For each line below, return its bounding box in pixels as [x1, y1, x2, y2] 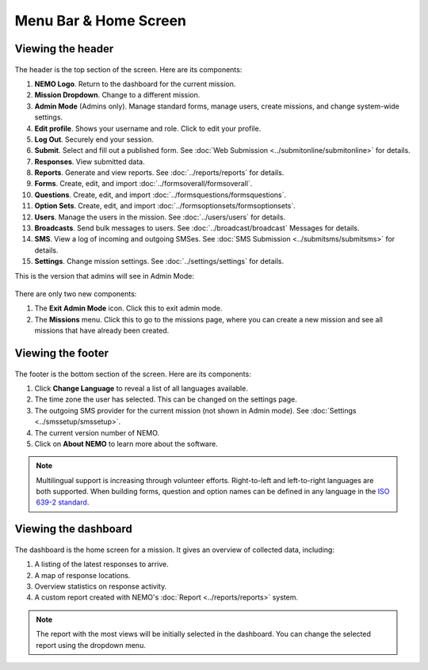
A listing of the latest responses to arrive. [34, 559, 170, 569]
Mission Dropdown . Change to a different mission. [34, 90, 201, 100]
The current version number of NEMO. [34, 428, 160, 437]
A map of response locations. [34, 570, 131, 580]
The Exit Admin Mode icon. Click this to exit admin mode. [34, 303, 223, 313]
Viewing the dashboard [14, 523, 132, 536]
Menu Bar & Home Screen [14, 12, 186, 29]
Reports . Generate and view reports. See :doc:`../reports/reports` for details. [34, 168, 285, 177]
